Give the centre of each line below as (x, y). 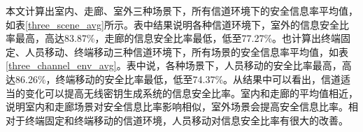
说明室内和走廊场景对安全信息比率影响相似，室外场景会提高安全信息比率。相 (182, 107)
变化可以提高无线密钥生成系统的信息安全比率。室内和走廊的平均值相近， (191, 93)
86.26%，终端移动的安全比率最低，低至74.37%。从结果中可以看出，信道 (178, 79)
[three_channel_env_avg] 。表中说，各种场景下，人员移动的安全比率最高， (174, 65)
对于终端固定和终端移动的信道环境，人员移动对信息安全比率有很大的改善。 (177, 120)
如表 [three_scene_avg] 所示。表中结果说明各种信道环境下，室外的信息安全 (172, 24)
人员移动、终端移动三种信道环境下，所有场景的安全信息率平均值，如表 (186, 51)
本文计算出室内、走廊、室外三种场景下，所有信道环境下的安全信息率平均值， (182, 10)
